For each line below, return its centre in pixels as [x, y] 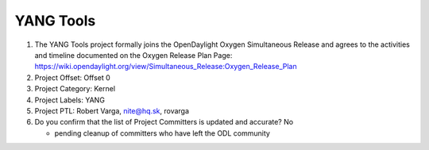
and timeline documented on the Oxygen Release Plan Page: [133, 55]
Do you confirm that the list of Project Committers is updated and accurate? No [164, 122]
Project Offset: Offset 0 [72, 77]
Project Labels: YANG [70, 100]
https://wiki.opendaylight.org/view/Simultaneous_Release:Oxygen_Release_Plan [166, 67]
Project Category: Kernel [75, 89]
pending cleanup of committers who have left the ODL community [162, 133]
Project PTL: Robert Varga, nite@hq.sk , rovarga [112, 110]
